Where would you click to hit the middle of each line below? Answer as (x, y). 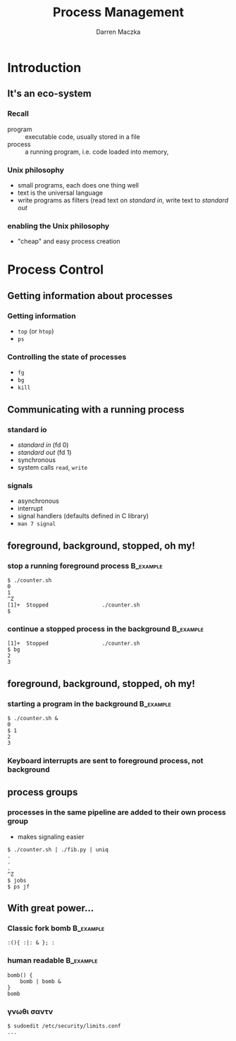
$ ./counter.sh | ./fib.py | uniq (58, 850)
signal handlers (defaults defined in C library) (83, 516)
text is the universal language (60, 193)
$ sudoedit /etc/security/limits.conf (64, 1026)
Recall (18, 114)
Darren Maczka (118, 32)
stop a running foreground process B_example (85, 566)
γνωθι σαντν (30, 1011)
